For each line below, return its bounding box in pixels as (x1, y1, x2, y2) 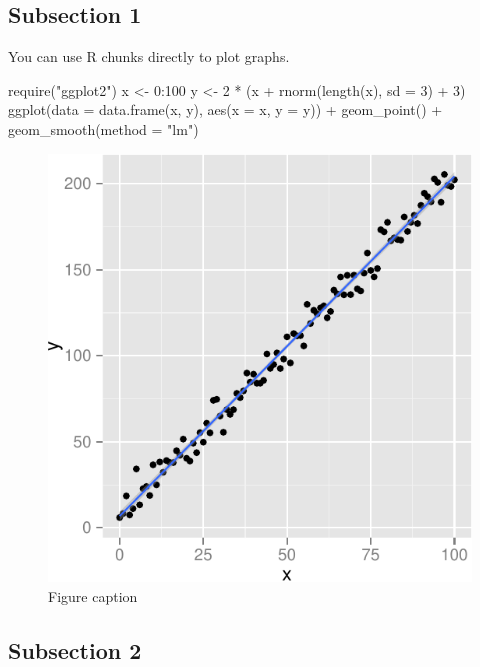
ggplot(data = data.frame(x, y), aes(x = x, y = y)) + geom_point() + (8, 99, 443, 120)
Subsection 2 (8, 634, 142, 665)
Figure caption (48, 585, 138, 606)
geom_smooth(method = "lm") (8, 118, 199, 139)
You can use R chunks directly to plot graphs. (8, 46, 290, 67)
